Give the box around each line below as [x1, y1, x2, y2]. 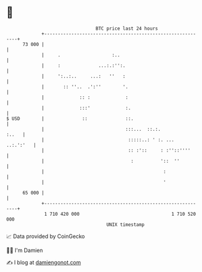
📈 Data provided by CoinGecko [6, 233, 85, 240]
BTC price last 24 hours [96, 25, 158, 32]
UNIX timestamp [106, 221, 145, 228]
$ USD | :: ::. [6, 115, 134, 122]
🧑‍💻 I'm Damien [6, 247, 44, 254]
